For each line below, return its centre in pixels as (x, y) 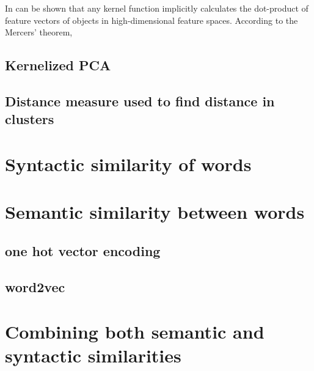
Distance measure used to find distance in (140, 101)
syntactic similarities (93, 355)
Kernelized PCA (58, 65)
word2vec (35, 286)
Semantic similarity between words (155, 212)
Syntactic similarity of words (128, 163)
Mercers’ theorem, (39, 32)
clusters (30, 119)
